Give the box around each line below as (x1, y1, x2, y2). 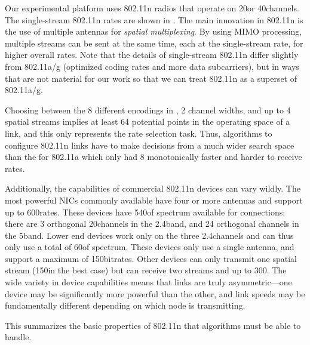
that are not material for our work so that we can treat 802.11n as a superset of (5, 72, 297, 84)
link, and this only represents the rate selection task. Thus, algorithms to (5, 127, 272, 139)
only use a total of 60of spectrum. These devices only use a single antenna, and (5, 241, 294, 253)
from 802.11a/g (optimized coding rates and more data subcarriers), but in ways (5, 60, 299, 72)
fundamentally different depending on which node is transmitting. (5, 299, 245, 312)
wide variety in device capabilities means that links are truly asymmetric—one (5, 276, 292, 288)
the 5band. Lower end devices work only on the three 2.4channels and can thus (5, 229, 294, 241)
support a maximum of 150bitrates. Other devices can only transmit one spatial (5, 252, 297, 264)
